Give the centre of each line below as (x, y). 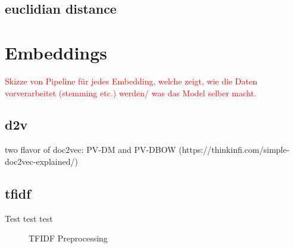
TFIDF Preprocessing (68, 238)
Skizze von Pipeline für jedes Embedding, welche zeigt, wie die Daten (131, 81)
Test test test (29, 218)
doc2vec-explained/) (41, 161)
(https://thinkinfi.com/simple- (234, 150)
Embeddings (56, 52)
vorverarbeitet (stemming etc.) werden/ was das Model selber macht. (131, 92)
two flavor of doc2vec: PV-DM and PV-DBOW (90, 150)
